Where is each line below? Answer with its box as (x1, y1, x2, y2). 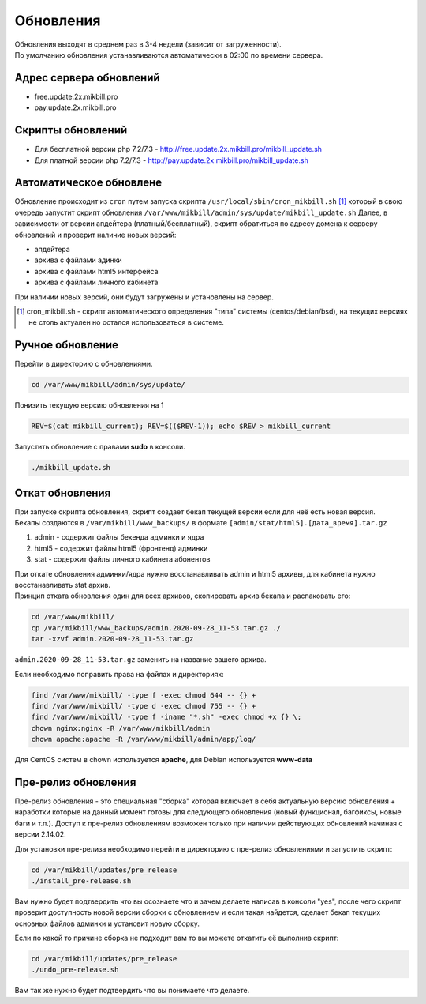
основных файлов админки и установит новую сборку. (14, 919, 200, 928)
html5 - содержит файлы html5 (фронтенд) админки (34, 543, 208, 553)
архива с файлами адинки (34, 255, 122, 265)
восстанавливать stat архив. (14, 581, 110, 590)
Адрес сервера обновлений (14, 71, 161, 85)
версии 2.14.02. (14, 829, 66, 839)
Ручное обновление (14, 338, 118, 352)
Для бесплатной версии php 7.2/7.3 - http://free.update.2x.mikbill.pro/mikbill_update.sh (34, 145, 323, 154)
